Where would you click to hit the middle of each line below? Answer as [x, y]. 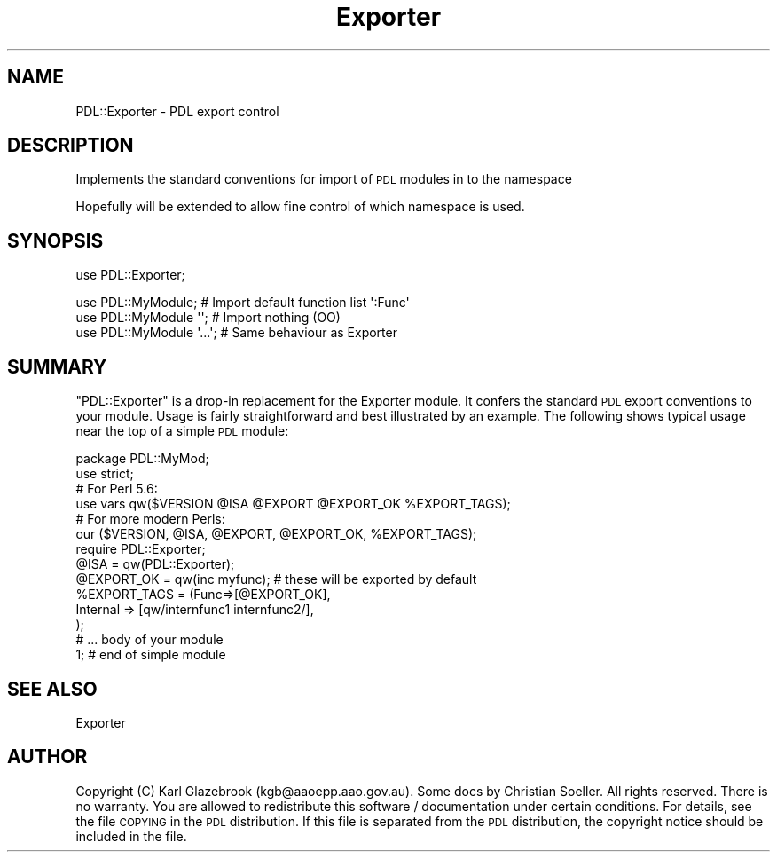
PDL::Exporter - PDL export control [177, 111]
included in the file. [131, 836]
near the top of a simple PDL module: [182, 431]
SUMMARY [57, 366]
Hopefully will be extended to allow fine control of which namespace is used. [300, 207]
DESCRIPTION [71, 146]
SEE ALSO [52, 689]
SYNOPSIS [55, 240]
